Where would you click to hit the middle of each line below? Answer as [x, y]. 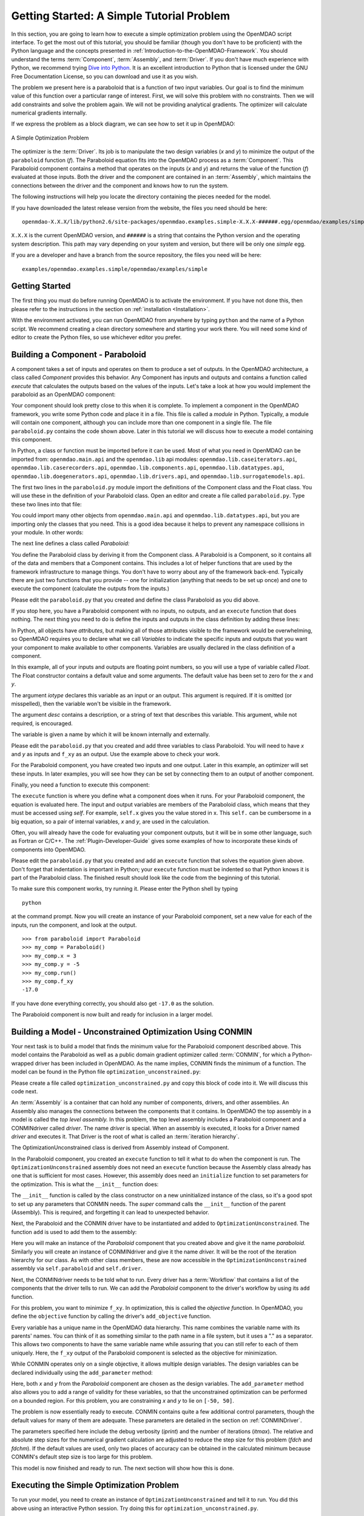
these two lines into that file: [46, 504]
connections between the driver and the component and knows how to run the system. [120, 186]
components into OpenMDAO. [49, 850]
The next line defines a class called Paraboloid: [70, 543]
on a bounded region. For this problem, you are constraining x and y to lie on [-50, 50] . [123, 1400]
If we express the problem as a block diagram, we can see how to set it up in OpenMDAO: [123, 124]
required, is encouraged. [42, 723]
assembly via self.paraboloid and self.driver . [77, 1269]
